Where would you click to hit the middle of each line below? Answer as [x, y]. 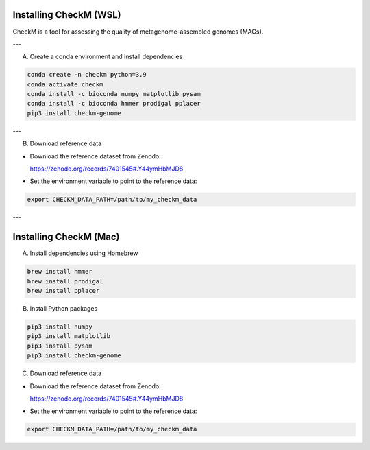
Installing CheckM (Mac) [66, 237]
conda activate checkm [65, 84]
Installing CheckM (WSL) [67, 15]
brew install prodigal [65, 281]
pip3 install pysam [60, 346]
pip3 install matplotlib [69, 336]
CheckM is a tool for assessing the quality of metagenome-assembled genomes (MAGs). [138, 32]
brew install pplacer [63, 291]
